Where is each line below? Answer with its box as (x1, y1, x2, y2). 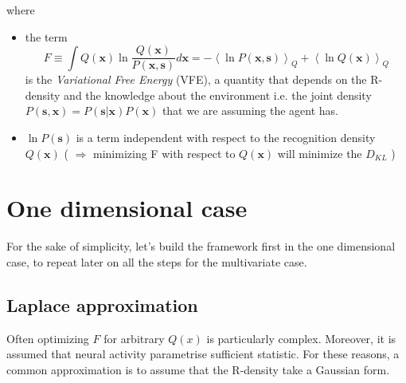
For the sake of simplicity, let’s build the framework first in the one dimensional (6, 238, 396, 255)
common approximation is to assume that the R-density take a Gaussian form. (6, 361, 390, 377)
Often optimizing (6, 330, 89, 346)
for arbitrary (103, 330, 165, 346)
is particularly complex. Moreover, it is (206, 330, 396, 346)
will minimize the (277, 144, 362, 161)
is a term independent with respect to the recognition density (76, 129, 376, 146)
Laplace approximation (6, 292, 198, 317)
